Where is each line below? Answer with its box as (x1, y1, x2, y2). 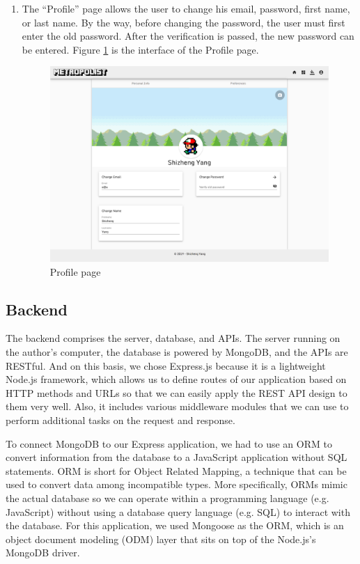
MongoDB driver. (6, 545, 80, 560)
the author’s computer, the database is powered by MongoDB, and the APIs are (6, 344, 348, 359)
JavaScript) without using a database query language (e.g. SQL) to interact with (6, 504, 350, 519)
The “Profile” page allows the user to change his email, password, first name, (22, 1, 350, 15)
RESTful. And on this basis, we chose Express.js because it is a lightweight (6, 358, 326, 373)
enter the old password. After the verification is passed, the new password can (22, 29, 354, 43)
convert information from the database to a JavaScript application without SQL (6, 450, 347, 464)
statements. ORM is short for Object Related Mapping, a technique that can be (6, 463, 347, 478)
